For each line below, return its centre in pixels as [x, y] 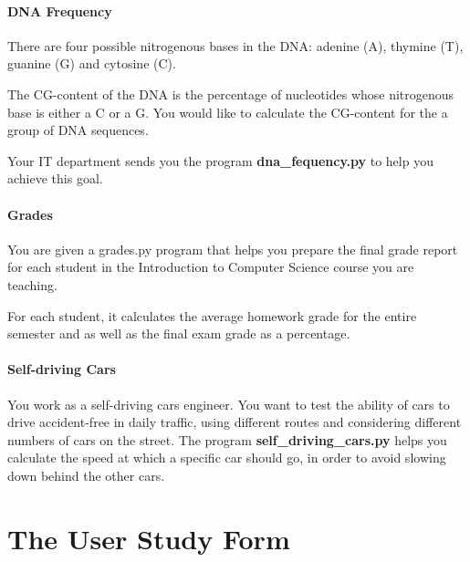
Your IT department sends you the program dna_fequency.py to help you [220, 160]
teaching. [32, 284]
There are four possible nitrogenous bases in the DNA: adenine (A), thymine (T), [235, 45]
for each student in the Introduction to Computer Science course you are [211, 267]
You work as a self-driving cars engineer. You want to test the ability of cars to [229, 404]
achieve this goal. [55, 178]
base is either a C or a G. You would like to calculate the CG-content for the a [228, 112]
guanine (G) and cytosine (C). [92, 63]
